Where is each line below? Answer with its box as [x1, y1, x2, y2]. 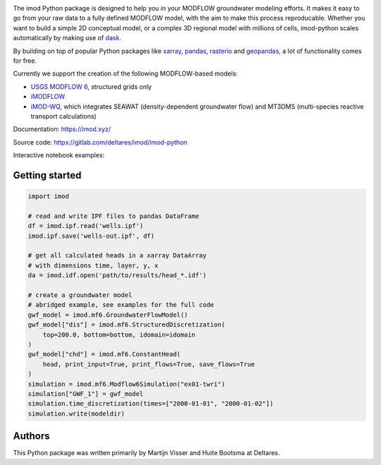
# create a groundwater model [28, 291, 133, 299]
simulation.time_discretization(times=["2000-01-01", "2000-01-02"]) [28, 399, 274, 408]
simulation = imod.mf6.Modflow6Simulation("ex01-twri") [28, 380, 226, 388]
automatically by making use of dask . [13, 34, 121, 42]
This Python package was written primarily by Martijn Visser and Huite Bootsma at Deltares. [13, 449, 280, 457]
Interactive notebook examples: [13, 151, 105, 159]
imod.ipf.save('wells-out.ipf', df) [28, 231, 155, 240]
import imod [28, 193, 70, 200]
